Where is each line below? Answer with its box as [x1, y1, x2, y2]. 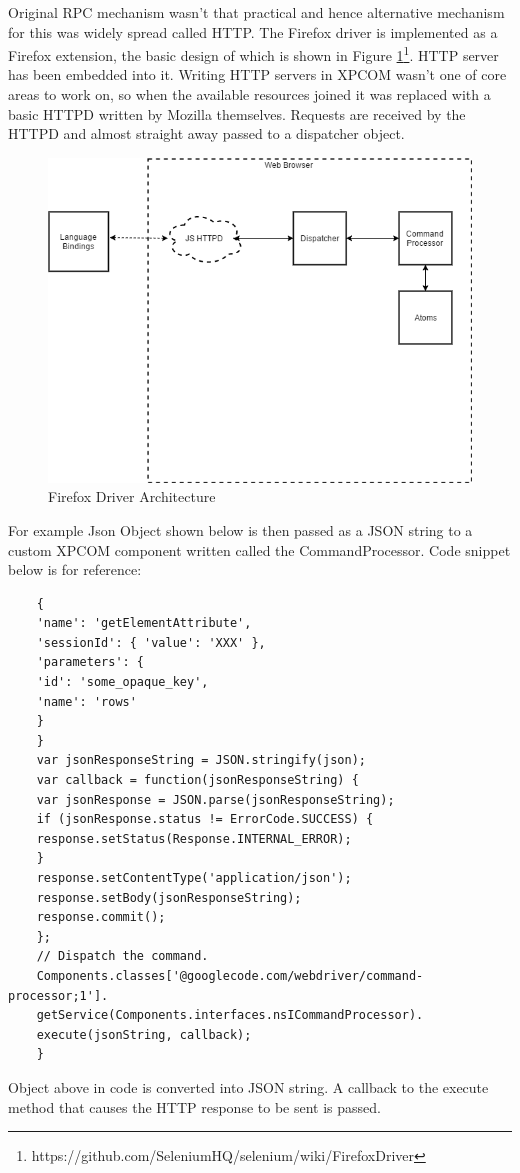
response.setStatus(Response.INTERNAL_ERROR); [36, 831, 352, 846]
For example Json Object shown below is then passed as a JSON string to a [8, 519, 473, 540]
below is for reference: [8, 559, 142, 580]
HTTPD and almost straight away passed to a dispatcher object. [8, 123, 405, 144]
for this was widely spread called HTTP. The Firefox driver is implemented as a [8, 21, 498, 42]
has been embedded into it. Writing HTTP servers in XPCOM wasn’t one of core [8, 64, 507, 85]
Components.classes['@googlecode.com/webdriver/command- [36, 968, 424, 983]
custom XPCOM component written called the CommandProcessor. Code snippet [8, 539, 511, 560]
